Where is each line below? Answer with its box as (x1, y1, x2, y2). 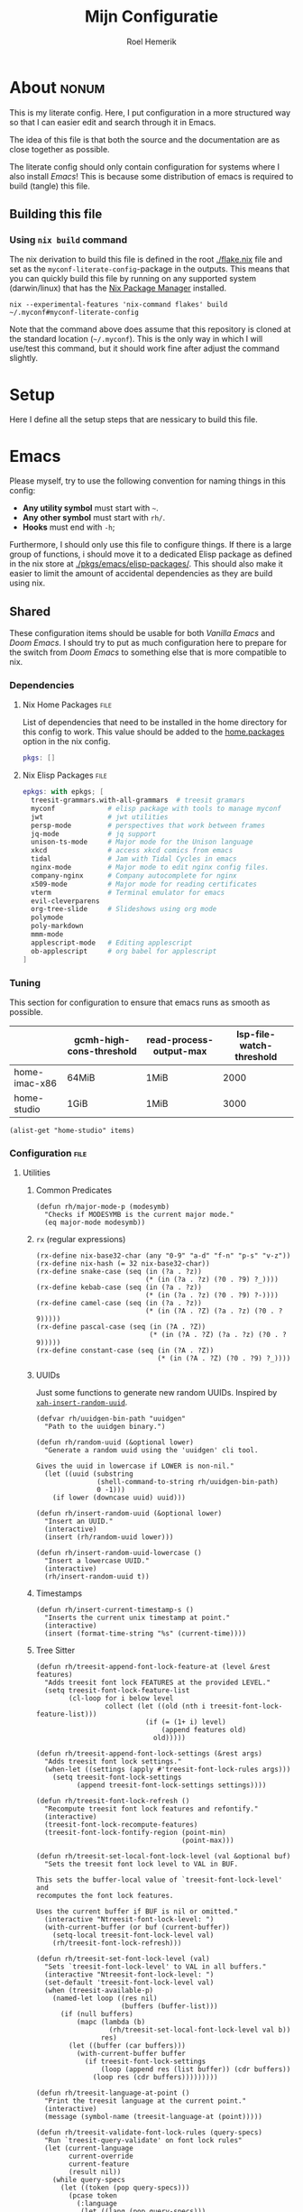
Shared (9, 604, 51, 619)
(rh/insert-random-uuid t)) (43, 1572, 151, 1581)
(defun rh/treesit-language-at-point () (35, 2088, 190, 2098)
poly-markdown (31, 922, 84, 931)
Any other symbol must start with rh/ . (22, 512, 166, 523)
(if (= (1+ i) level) (144, 1718, 227, 1727)
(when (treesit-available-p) (43, 1986, 154, 1995)
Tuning (9, 976, 41, 989)
